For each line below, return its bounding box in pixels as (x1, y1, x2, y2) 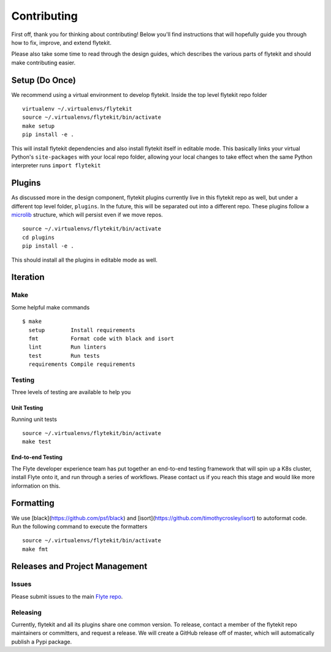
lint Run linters (28, 344, 107, 351)
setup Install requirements (28, 327, 136, 333)
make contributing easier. (11, 59, 76, 66)
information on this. (11, 482, 61, 490)
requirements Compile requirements (28, 361, 136, 368)
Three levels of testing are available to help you (11, 389, 131, 396)
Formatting (11, 498, 55, 509)
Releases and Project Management (11, 561, 148, 572)
